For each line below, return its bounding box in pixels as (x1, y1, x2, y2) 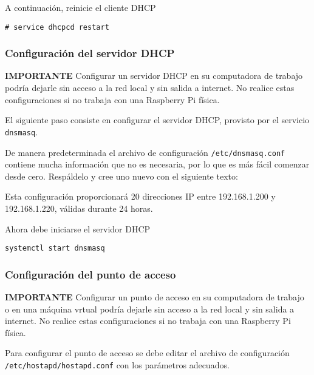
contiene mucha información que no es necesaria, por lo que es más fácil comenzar (5, 158, 310, 171)
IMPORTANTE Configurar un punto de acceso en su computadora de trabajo (5, 291, 304, 303)
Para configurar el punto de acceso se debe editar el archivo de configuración (5, 346, 290, 359)
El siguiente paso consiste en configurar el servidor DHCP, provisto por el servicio (5, 113, 310, 126)
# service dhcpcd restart (5, 22, 109, 32)
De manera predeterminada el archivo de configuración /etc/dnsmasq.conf (5, 146, 285, 158)
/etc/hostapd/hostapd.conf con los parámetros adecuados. (5, 358, 230, 371)
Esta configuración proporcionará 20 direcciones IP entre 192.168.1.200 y (5, 190, 276, 203)
